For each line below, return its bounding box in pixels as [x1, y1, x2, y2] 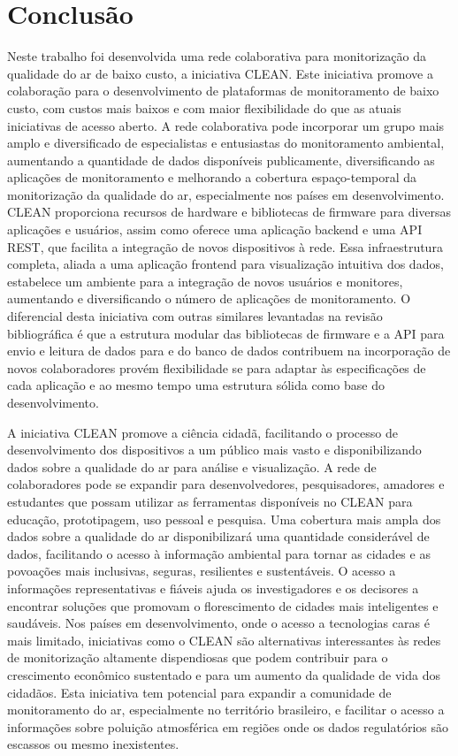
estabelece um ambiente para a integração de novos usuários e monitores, [7, 271, 403, 290]
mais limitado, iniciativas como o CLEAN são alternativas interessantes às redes [7, 630, 441, 649]
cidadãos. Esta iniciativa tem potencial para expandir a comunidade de [7, 683, 392, 701]
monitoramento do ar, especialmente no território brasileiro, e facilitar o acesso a [7, 700, 445, 719]
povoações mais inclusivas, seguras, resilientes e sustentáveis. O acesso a [7, 561, 396, 580]
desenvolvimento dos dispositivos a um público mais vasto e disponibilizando [7, 440, 422, 459]
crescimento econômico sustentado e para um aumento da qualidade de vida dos [7, 665, 440, 683]
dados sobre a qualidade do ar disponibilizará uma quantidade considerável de [7, 527, 430, 546]
